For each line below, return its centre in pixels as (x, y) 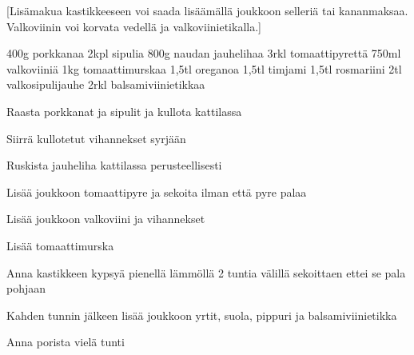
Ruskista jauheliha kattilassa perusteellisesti (114, 165)
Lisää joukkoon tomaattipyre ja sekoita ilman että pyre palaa (157, 191)
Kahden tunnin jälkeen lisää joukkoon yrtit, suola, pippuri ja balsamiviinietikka (202, 315)
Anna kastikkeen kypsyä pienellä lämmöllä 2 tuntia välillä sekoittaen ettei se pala (206, 272)
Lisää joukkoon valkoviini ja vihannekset (106, 219)
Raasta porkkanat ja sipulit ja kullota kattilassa (124, 111)
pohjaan (26, 288)
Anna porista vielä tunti (66, 342)
